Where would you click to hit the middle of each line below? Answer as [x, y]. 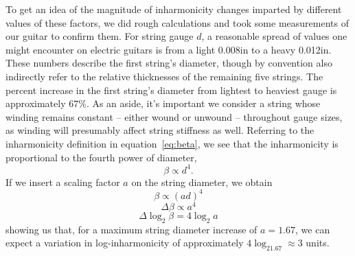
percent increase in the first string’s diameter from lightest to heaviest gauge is [171, 90]
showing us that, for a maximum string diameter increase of [131, 229]
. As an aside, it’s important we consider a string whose [203, 103]
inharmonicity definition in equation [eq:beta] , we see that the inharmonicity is [172, 143]
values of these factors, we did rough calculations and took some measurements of [177, 22]
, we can [313, 229]
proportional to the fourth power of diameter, [101, 157]
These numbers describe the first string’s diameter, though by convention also [169, 63]
